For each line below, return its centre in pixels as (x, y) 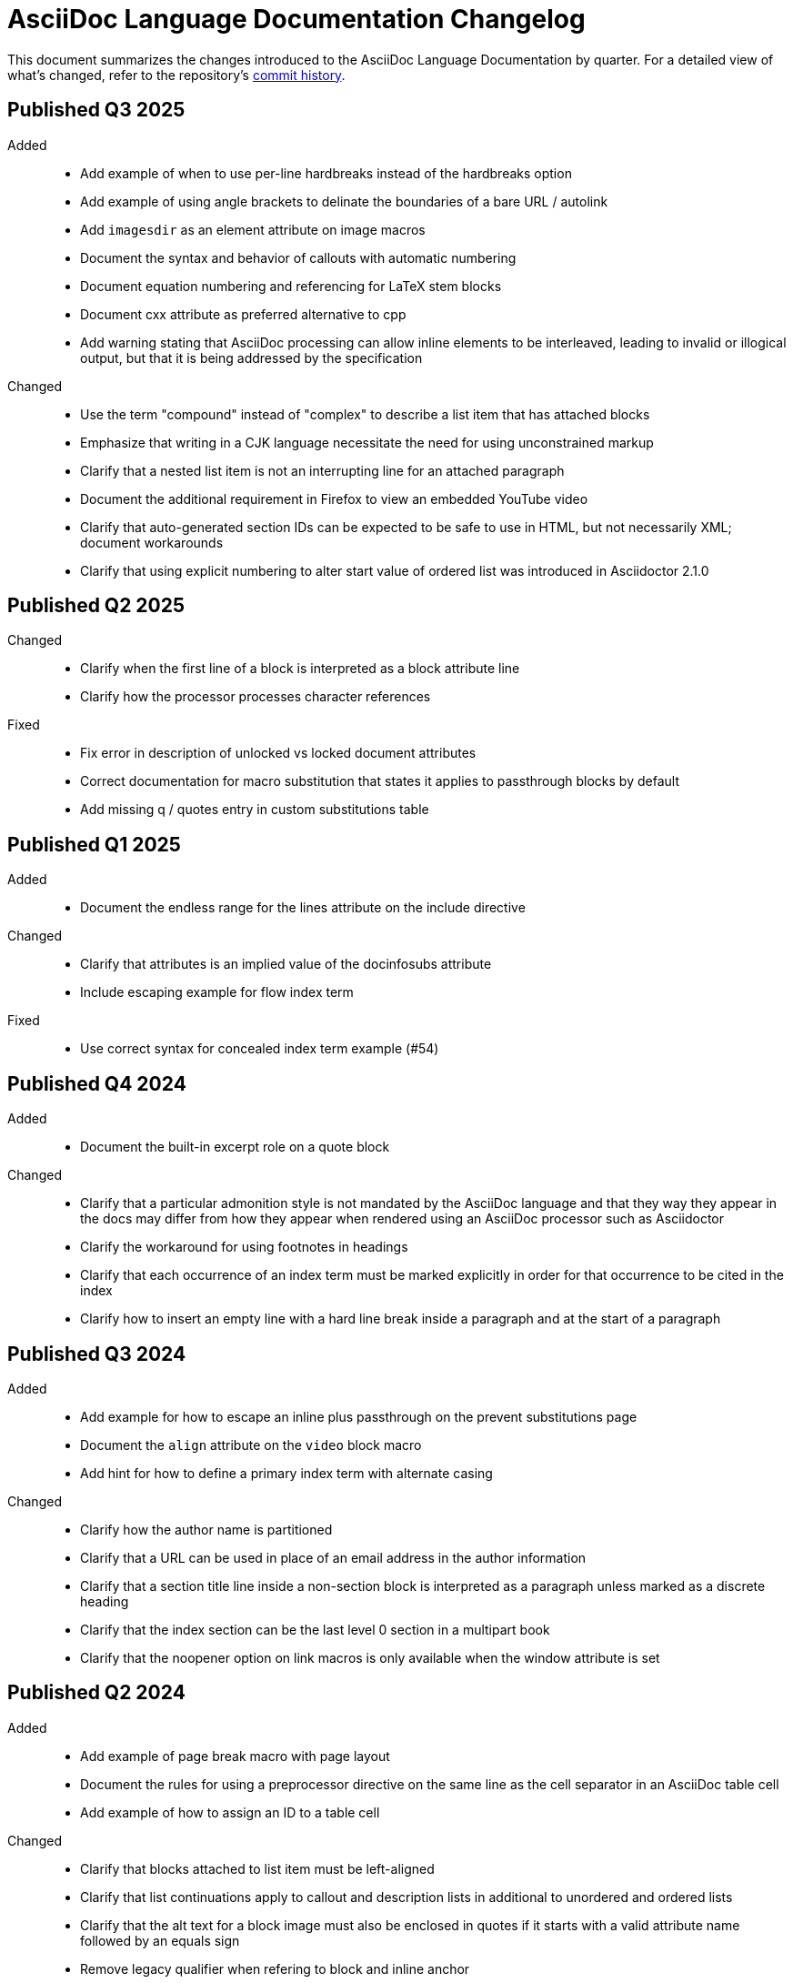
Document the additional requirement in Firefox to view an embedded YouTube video (334, 498)
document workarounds (152, 542)
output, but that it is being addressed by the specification (251, 357)
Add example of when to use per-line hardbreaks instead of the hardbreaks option (326, 173)
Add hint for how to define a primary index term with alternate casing (286, 1473)
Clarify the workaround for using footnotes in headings (244, 1247)
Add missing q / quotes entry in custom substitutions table (255, 810)
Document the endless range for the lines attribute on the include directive (303, 908)
